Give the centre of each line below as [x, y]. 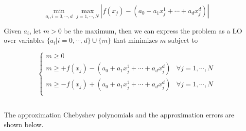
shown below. [24, 124]
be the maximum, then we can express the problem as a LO [153, 30]
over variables [24, 40]
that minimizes [136, 40]
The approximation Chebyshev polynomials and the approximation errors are [119, 115]
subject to [183, 40]
